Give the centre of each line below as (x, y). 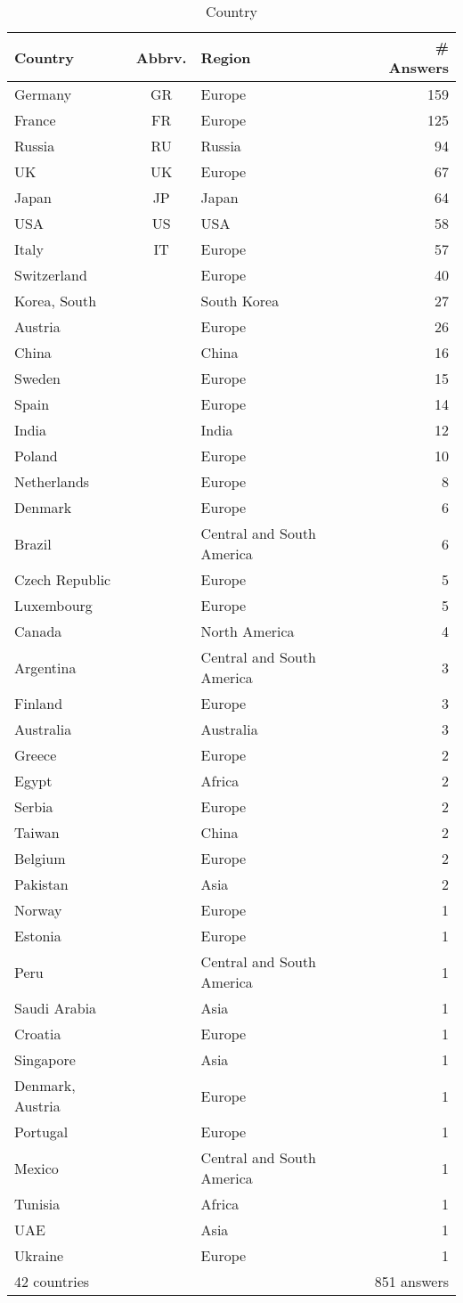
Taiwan (37, 832)
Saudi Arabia (56, 1008)
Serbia (34, 806)
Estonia (38, 936)
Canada (38, 631)
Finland (39, 703)
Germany (43, 94)
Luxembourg (53, 605)
